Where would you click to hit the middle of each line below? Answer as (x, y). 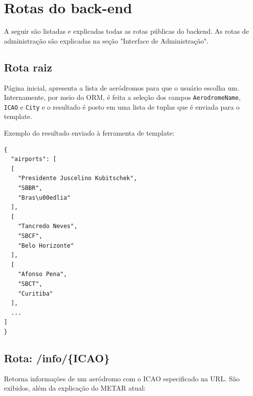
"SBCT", (30, 284)
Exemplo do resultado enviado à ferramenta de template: (89, 133)
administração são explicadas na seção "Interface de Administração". (106, 40)
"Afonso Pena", (42, 274)
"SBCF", (30, 236)
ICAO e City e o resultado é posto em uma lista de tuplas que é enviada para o (122, 106)
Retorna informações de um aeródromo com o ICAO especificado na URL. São (122, 378)
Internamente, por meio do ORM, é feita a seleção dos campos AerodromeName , (122, 97)
